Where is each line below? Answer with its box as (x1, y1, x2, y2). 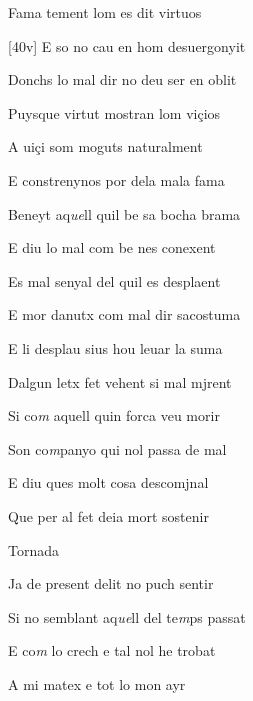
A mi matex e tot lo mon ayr (8, 673, 186, 694)
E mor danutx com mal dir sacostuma (8, 304, 241, 325)
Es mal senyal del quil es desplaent (8, 270, 221, 291)
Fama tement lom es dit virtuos (8, 2, 202, 22)
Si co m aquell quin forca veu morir (8, 405, 220, 426)
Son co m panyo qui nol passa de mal (8, 438, 227, 459)
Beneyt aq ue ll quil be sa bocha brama (8, 203, 241, 224)
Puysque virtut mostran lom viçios (8, 102, 221, 123)
